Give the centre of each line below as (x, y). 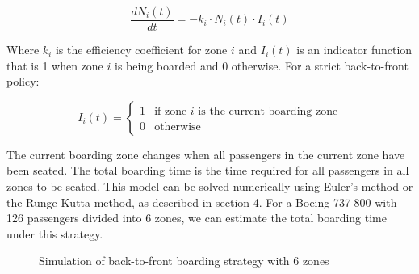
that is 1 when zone (55, 65)
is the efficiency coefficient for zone (141, 50)
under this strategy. (55, 233)
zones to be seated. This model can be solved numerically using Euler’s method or (210, 186)
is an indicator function (354, 50)
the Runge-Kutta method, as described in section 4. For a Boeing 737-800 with (202, 202)
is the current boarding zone (268, 111)
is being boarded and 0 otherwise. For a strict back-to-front (262, 65)
